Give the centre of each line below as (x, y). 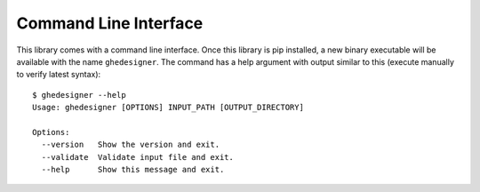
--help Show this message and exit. (133, 170)
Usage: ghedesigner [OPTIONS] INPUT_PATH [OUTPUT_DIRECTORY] (168, 108)
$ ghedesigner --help (79, 95)
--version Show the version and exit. (131, 145)
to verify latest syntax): (59, 75)
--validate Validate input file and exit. (138, 157)
